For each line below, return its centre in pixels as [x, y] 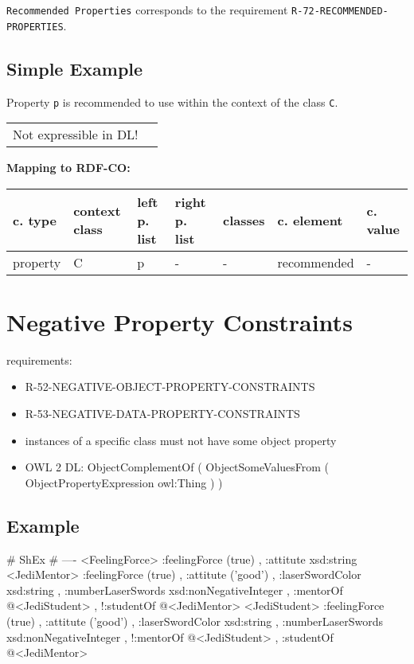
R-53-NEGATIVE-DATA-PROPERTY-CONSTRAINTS [162, 414]
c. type [35, 220]
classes [244, 220]
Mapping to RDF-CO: [68, 168]
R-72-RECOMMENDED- [340, 11]
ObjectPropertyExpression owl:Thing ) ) [124, 482]
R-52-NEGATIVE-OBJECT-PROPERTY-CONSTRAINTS [170, 387]
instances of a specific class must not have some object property [181, 440]
